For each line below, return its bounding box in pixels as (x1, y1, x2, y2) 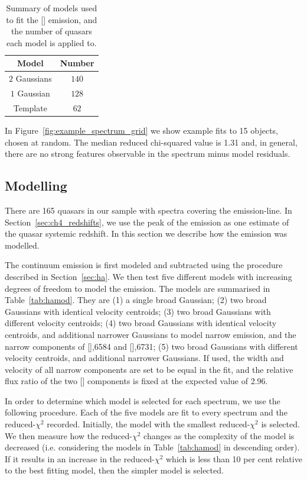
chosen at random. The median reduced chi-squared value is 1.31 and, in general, (5, 136, 298, 148)
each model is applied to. (6, 36, 97, 49)
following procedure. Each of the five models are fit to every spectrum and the (5, 406, 288, 418)
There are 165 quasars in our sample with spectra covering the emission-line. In (5, 204, 292, 216)
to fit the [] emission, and (6, 13, 97, 25)
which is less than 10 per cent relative (166, 452, 302, 465)
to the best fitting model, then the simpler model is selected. (5, 464, 224, 476)
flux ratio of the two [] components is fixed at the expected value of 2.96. (5, 375, 268, 387)
